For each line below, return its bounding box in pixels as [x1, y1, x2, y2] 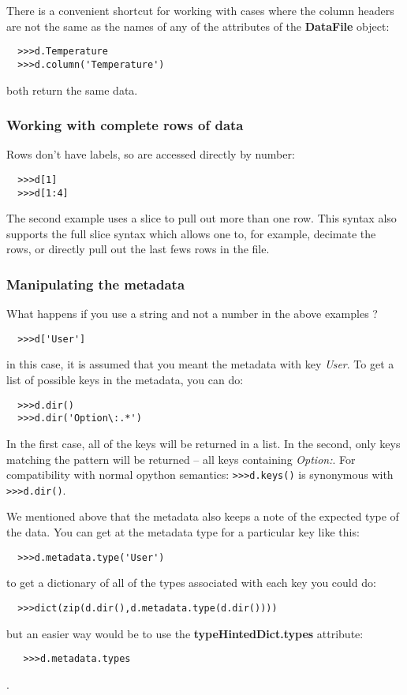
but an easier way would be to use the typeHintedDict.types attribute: [6, 625, 364, 641]
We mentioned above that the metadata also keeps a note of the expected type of [6, 508, 399, 525]
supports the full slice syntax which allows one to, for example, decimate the [6, 225, 376, 241]
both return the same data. [6, 81, 138, 98]
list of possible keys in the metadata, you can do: [6, 372, 244, 388]
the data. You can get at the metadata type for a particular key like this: [6, 524, 360, 540]
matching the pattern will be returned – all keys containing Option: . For [6, 450, 356, 467]
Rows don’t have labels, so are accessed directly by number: [6, 146, 295, 163]
